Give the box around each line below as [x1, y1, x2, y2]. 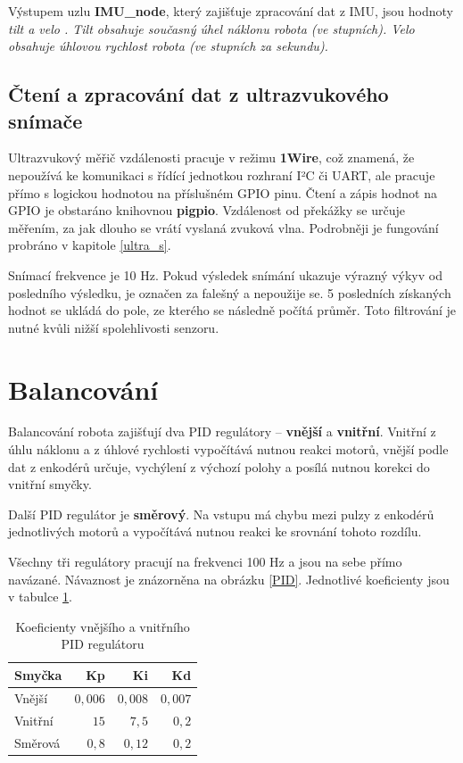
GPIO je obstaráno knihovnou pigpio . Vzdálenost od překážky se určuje [8, 201, 405, 220]
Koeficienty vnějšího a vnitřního [15, 617, 190, 635]
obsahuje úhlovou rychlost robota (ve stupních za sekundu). [8, 37, 328, 55]
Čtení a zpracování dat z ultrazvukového [8, 80, 389, 108]
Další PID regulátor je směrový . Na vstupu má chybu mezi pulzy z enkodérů [8, 504, 434, 523]
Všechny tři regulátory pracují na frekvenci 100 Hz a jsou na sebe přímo [8, 552, 402, 570]
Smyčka [14, 665, 62, 684]
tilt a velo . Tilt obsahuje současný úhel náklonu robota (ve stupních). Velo [8, 19, 415, 37]
